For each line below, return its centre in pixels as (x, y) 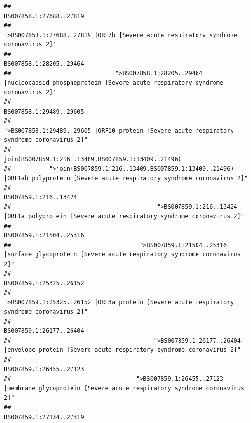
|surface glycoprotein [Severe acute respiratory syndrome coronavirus (122, 255)
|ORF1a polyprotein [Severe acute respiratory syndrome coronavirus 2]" (124, 217)
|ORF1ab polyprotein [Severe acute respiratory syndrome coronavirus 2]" (126, 178)
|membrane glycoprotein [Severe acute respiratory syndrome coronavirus (124, 388)
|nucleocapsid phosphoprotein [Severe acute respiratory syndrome (114, 83)
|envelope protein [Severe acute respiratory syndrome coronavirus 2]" (122, 350)
